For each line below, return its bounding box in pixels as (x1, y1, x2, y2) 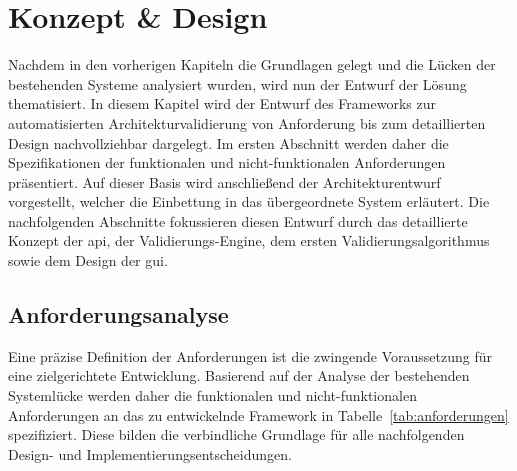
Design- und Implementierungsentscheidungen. (8, 443, 292, 464)
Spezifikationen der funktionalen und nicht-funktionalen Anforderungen (8, 152, 446, 173)
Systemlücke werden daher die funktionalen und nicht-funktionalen (8, 385, 417, 406)
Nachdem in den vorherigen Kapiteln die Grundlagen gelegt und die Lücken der (8, 54, 496, 75)
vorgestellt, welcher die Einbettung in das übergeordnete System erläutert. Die (8, 191, 490, 212)
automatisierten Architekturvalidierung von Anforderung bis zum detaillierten (8, 112, 486, 133)
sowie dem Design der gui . (8, 250, 168, 271)
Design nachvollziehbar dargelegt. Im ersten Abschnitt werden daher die (8, 132, 449, 153)
